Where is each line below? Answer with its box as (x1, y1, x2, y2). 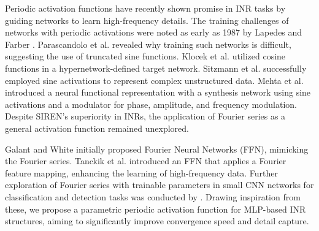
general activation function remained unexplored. (5, 121, 189, 134)
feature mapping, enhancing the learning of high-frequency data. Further (5, 166, 278, 179)
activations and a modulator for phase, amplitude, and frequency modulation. (5, 97, 297, 110)
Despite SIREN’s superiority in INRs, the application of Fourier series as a (5, 110, 286, 123)
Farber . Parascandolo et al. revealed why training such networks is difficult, (5, 37, 291, 50)
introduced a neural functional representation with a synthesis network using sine (5, 86, 311, 99)
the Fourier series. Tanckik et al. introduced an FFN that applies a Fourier (5, 154, 286, 167)
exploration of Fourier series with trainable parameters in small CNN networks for (5, 178, 314, 191)
